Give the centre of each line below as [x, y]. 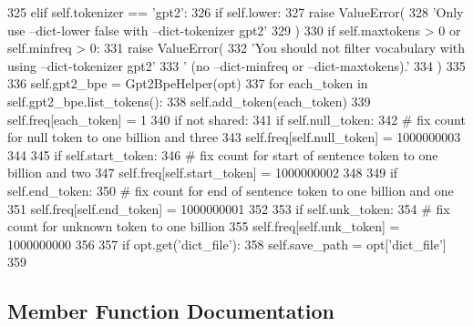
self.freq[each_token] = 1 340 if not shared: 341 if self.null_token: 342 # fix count [236, 119]
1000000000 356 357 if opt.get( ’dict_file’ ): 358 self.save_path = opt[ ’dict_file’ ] [227, 244]
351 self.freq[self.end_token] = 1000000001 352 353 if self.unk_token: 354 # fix [229, 208]
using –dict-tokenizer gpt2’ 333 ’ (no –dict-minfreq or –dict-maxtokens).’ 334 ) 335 [236, 65]
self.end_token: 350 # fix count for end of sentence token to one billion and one [231, 190]
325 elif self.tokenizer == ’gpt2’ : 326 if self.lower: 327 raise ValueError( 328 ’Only [236, 12]
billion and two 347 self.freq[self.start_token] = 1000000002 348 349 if [203, 173]
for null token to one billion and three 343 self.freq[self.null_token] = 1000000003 [234, 137]
